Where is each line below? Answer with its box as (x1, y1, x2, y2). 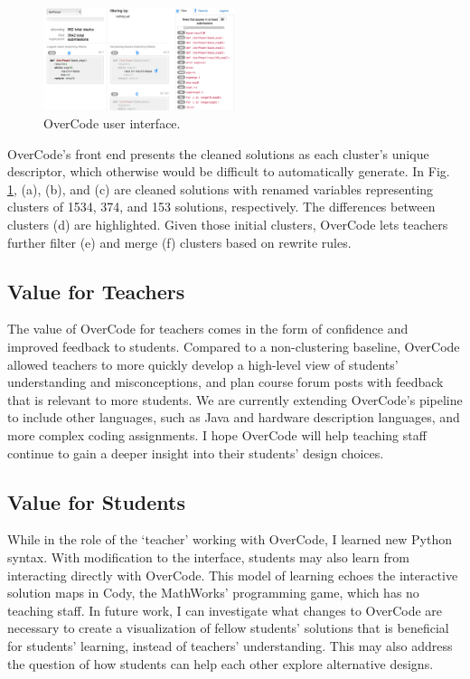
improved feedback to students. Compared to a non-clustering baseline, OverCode (7, 337, 460, 356)
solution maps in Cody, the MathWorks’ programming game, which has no (7, 583, 419, 602)
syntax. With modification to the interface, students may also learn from (7, 547, 409, 566)
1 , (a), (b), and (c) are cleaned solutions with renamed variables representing (7, 179, 434, 198)
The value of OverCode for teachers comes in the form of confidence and (7, 319, 409, 338)
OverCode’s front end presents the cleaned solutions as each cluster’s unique (7, 144, 429, 163)
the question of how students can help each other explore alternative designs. (7, 654, 434, 673)
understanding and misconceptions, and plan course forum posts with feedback (7, 373, 444, 391)
